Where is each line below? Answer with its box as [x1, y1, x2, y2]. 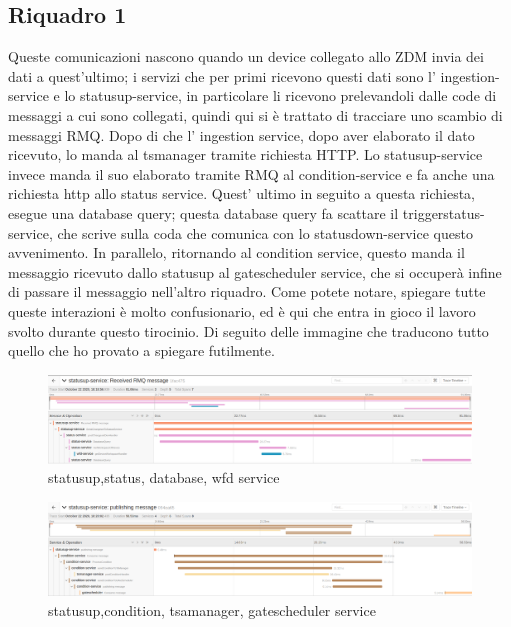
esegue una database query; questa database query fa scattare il [8, 202, 399, 223]
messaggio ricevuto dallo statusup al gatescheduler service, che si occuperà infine [8, 261, 502, 282]
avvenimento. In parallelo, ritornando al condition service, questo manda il [8, 242, 465, 263]
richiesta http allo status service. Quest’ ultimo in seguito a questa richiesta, [8, 183, 475, 204]
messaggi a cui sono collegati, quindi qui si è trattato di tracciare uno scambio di [8, 104, 503, 125]
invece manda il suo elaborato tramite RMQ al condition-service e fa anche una [8, 163, 495, 184]
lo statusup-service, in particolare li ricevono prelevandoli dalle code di [64, 85, 497, 106]
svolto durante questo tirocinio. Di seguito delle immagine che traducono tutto [8, 320, 489, 341]
